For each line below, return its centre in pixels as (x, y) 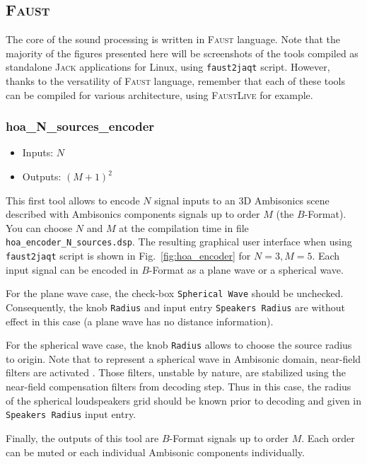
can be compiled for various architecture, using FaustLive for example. (159, 94)
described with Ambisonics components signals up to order (133, 214)
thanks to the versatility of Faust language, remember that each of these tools (176, 81)
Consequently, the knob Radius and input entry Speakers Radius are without (175, 307)
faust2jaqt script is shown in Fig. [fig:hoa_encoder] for (128, 256)
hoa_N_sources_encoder (80, 126)
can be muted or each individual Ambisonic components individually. (155, 452)
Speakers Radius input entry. (71, 414)
